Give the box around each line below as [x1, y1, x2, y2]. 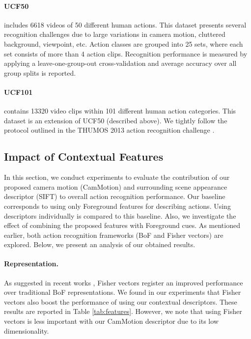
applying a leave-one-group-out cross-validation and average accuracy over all [4, 58, 237, 68]
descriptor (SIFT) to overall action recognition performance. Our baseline [4, 191, 225, 201]
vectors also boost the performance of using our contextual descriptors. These [4, 296, 237, 307]
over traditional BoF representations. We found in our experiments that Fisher [4, 287, 241, 297]
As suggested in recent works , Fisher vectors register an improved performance [4, 277, 243, 287]
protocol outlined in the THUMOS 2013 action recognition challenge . [4, 125, 215, 135]
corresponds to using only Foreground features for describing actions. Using [4, 200, 231, 211]
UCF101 [4, 86, 33, 97]
